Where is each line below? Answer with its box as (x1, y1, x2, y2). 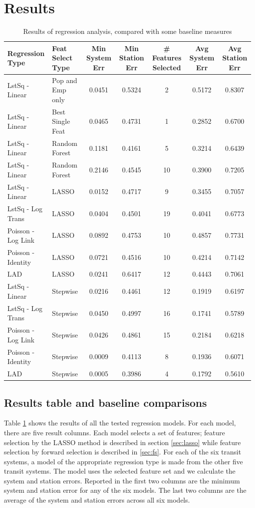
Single (52, 116, 70, 126)
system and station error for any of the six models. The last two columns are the (4, 485, 247, 495)
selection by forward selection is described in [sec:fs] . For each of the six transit (4, 447, 241, 457)
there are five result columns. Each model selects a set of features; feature (4, 427, 225, 437)
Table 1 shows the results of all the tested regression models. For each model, (4, 418, 236, 428)
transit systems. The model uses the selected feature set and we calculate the (4, 466, 235, 476)
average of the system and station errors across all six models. (4, 495, 190, 505)
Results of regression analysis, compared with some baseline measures (23, 26, 232, 36)
